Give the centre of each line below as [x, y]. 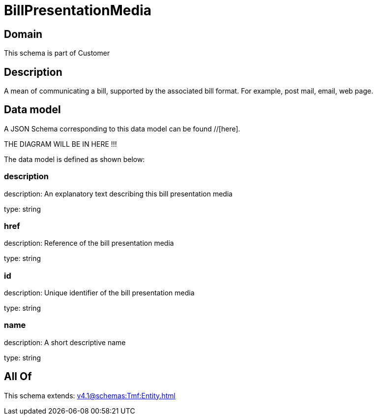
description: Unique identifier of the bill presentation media [99, 293]
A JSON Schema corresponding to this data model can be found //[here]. [122, 129]
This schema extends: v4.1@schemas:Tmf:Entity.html [90, 395]
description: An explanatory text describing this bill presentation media [118, 193]
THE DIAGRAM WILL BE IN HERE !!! [60, 144]
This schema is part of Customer [57, 53]
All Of [18, 377]
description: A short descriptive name [65, 342]
